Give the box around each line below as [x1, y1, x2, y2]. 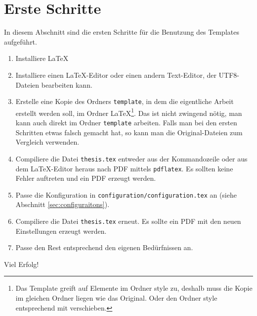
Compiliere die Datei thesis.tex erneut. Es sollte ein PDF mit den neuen [15, 216, 241, 226]
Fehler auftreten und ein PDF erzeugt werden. [15, 173, 156, 183]
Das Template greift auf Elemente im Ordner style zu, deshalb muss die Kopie [15, 283, 253, 293]
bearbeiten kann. [41, 79, 92, 90]
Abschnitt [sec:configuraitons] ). [15, 199, 110, 210]
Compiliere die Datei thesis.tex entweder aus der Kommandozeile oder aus [15, 153, 248, 163]
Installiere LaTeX [15, 53, 69, 63]
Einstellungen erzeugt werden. [15, 225, 107, 236]
